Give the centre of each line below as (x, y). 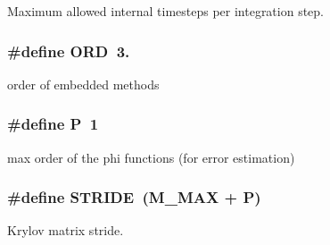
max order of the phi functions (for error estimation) (151, 157)
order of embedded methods (83, 84)
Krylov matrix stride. (66, 230)
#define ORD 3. (69, 51)
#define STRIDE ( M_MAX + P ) (134, 197)
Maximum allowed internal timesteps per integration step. (166, 11)
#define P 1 (53, 124)
